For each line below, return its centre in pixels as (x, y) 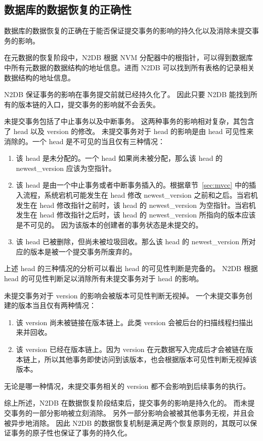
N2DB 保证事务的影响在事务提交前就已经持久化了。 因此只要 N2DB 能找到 (127, 94)
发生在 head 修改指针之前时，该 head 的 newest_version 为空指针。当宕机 (136, 205)
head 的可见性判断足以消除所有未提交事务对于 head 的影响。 (104, 278)
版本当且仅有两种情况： (57, 305)
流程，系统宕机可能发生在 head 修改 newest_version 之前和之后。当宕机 (140, 194)
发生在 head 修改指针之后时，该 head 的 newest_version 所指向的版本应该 (136, 215)
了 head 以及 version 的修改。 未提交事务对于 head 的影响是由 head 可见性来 (129, 131)
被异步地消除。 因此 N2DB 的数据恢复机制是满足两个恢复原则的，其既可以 (127, 423)
